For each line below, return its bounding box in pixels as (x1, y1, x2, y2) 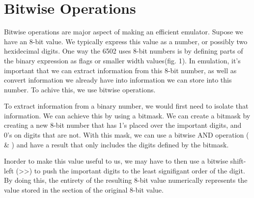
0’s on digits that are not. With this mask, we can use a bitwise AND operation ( (4, 130, 249, 140)
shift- (230, 156, 246, 166)
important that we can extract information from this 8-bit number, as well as (4, 65, 237, 75)
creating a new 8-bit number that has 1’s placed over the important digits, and (4, 120, 242, 130)
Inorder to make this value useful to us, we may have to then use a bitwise (4, 156, 228, 166)
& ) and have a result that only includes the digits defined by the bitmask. (4, 139, 229, 149)
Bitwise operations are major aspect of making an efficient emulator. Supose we (4, 27, 243, 37)
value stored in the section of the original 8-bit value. (4, 185, 164, 195)
